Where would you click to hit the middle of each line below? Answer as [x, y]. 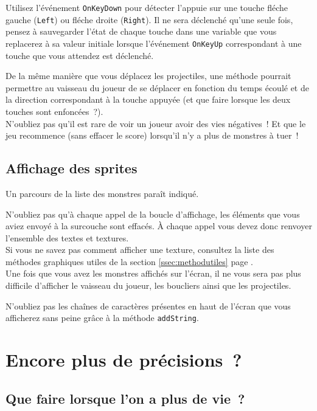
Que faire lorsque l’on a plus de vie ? [125, 398]
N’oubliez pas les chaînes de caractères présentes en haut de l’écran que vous [148, 306]
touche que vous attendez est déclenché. [80, 55]
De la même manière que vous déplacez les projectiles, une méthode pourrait [148, 76]
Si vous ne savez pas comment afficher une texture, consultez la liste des [140, 250]
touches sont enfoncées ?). [54, 111]
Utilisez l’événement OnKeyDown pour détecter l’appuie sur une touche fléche [147, 7]
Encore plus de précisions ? [124, 360]
